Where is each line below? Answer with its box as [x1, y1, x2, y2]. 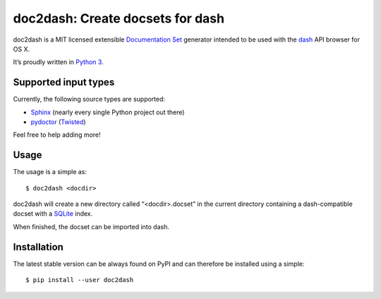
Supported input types [13, 76, 115, 88]
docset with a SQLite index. [13, 209, 93, 218]
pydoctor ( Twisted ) [30, 118, 86, 126]
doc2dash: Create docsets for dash [13, 11, 225, 26]
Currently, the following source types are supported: [13, 95, 166, 104]
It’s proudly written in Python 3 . [13, 58, 104, 66]
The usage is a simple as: [13, 168, 87, 176]
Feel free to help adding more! [13, 130, 102, 139]
